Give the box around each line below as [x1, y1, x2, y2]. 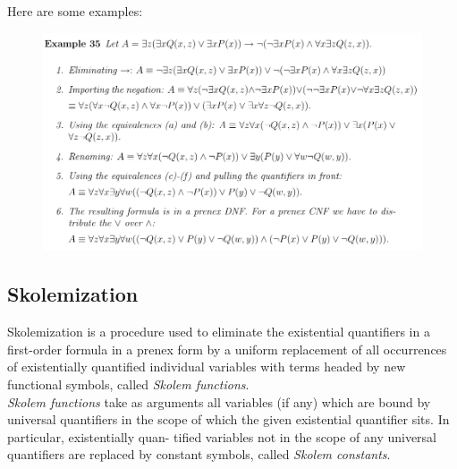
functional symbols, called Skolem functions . [7, 375, 250, 393]
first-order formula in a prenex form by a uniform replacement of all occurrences [7, 339, 447, 358]
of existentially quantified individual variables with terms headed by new [7, 357, 406, 376]
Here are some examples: [7, 2, 143, 20]
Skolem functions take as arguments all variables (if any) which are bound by [7, 392, 431, 411]
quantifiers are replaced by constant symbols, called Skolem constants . [7, 445, 391, 464]
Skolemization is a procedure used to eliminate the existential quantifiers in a [7, 322, 430, 341]
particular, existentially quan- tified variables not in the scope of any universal [7, 427, 437, 446]
